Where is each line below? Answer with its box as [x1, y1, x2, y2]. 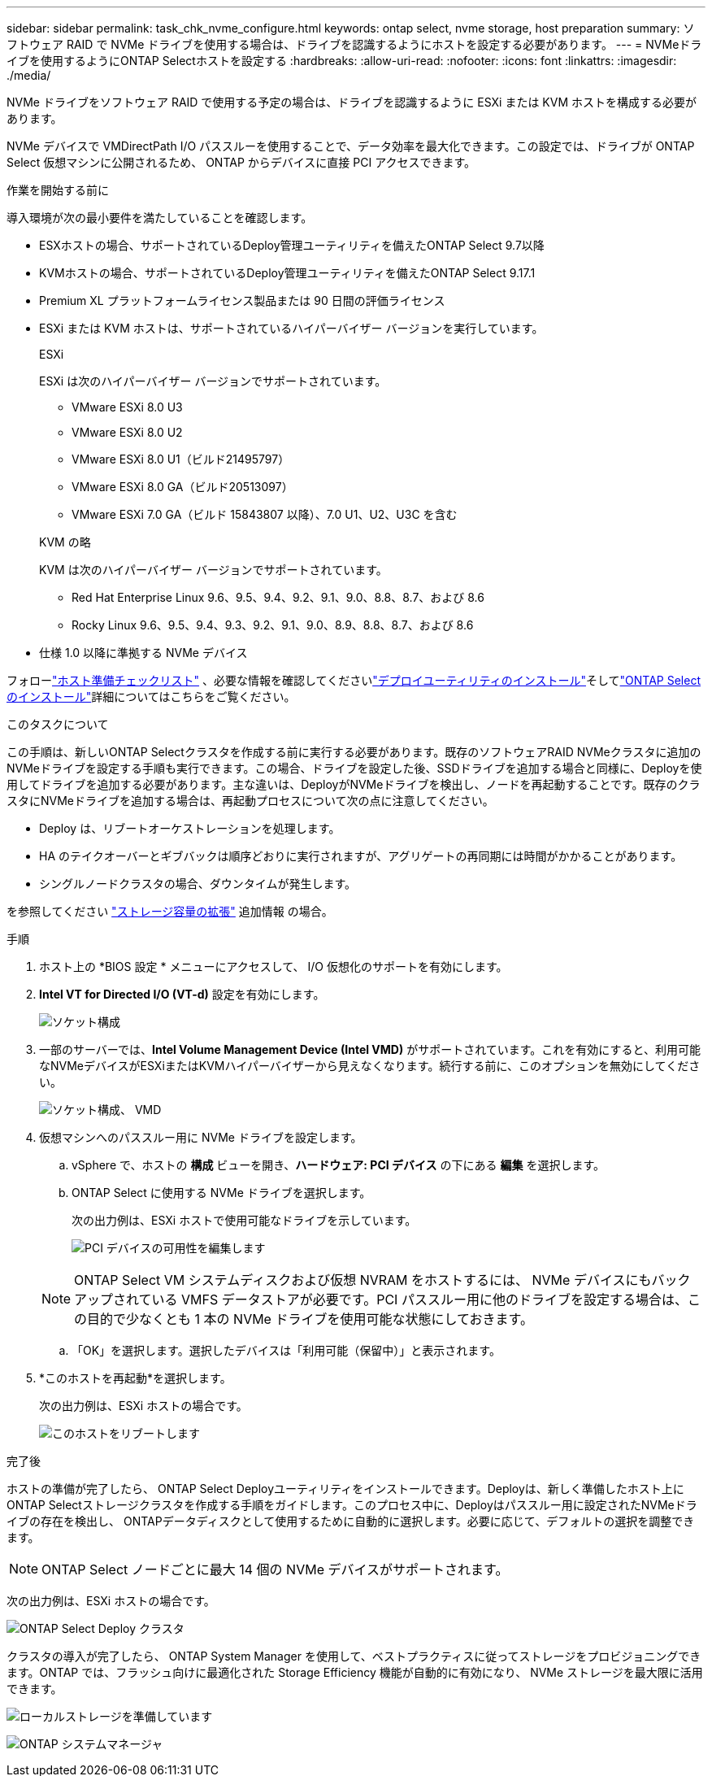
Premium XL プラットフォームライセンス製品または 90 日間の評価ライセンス [39, 294, 445, 307]
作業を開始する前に [7, 183, 109, 197]
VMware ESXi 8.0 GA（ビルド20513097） [72, 480, 293, 494]
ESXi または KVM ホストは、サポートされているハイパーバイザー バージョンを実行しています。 [39, 321, 544, 335]
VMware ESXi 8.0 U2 [72, 425, 183, 439]
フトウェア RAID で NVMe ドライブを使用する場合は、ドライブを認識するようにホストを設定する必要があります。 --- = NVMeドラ [7, 37, 702, 51]
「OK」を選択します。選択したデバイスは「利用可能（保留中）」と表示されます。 [72, 1343, 501, 1357]
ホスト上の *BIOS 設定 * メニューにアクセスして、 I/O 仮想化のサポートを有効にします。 [39, 960, 508, 973]
